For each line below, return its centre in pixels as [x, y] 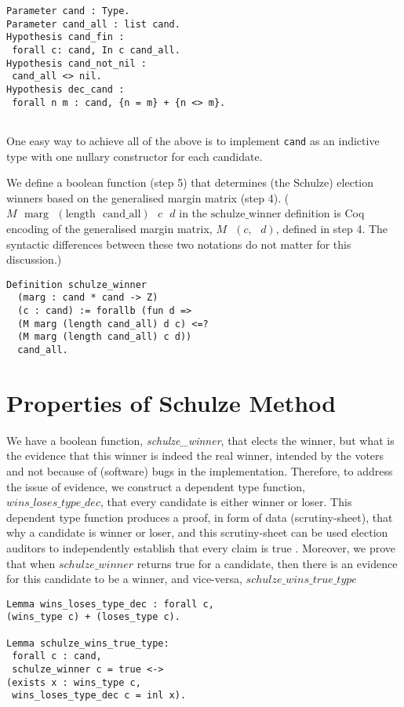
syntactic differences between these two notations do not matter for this [179, 244]
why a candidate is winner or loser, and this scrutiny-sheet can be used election [197, 532]
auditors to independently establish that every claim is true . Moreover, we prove [201, 547]
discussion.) [34, 259]
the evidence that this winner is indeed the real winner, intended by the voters [195, 456]
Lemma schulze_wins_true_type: [88, 643]
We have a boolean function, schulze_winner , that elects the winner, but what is [200, 440]
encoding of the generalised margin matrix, [109, 228]
